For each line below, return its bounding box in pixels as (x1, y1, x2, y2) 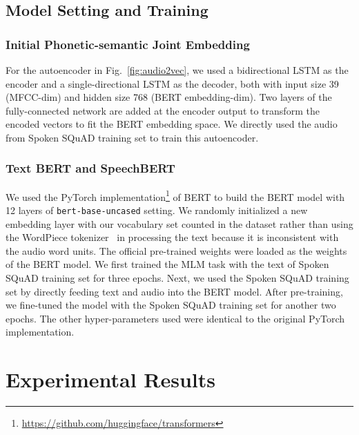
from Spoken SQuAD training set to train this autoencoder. (6, 130, 259, 144)
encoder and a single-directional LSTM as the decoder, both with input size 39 (6, 76, 339, 90)
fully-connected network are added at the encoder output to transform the (6, 103, 320, 117)
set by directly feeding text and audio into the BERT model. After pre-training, (6, 284, 343, 298)
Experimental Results (6, 365, 215, 394)
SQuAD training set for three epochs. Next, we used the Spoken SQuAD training (6, 271, 349, 285)
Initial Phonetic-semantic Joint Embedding (6, 35, 250, 52)
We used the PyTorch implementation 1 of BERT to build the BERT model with (6, 187, 345, 204)
